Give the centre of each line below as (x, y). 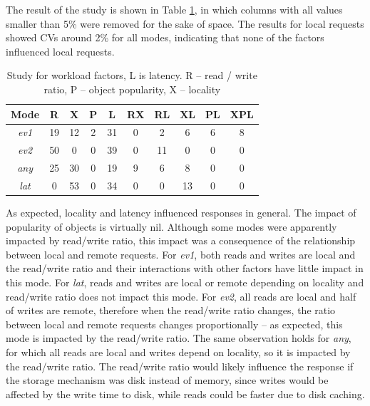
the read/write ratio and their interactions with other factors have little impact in (185, 268)
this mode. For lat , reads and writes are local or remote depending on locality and (185, 282)
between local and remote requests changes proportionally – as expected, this (174, 324)
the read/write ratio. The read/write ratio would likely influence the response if (180, 366)
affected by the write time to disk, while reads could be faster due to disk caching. (185, 394)
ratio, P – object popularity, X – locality (132, 89)
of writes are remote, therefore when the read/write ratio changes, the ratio (171, 310)
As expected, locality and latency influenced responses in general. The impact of (181, 213)
